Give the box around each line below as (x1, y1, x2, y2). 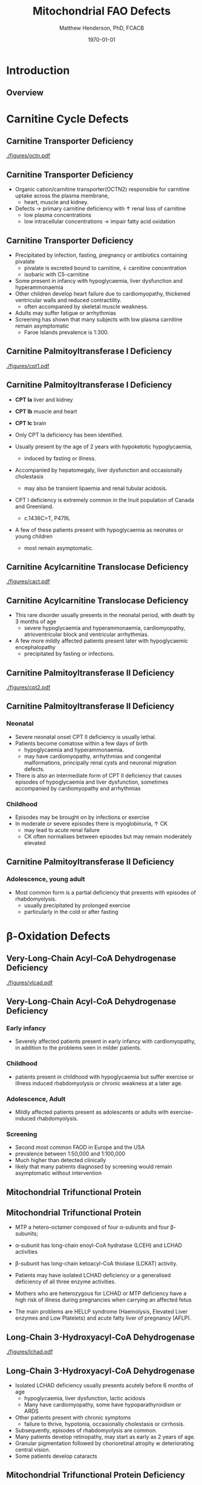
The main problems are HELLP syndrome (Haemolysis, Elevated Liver (15, 1308, 188, 1315)
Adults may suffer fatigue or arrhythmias (15, 309, 116, 316)
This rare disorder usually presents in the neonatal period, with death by (15, 612, 195, 619)
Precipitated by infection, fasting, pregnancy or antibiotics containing (15, 251, 187, 259)
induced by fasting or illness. (24, 454, 96, 461)
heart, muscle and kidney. (24, 199, 89, 206)
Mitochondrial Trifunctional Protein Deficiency (6, 1470, 186, 1480)
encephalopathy (15, 644, 56, 651)
